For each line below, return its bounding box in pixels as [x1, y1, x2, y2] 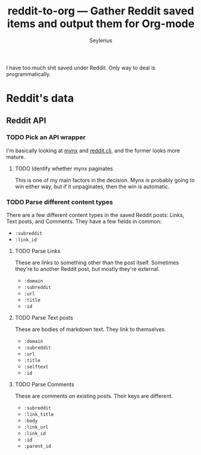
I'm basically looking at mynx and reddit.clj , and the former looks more [6, 147, 181, 154]
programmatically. [6, 70, 51, 77]
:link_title [23, 412, 54, 418]
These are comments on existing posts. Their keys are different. [14, 393, 173, 400]
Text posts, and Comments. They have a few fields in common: [6, 218, 162, 225]
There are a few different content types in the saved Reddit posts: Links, [6, 212, 185, 219]
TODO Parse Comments [14, 381, 74, 388]
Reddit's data [6, 92, 74, 106]
